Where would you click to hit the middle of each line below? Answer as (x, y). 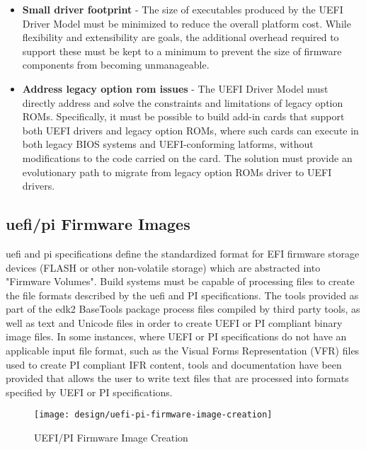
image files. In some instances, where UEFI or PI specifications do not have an (176, 336)
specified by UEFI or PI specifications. (89, 392)
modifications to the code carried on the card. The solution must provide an (187, 157)
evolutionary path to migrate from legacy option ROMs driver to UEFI (177, 172)
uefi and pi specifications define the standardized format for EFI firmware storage (183, 253)
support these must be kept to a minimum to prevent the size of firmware (182, 51)
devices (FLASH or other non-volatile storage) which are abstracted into (163, 267)
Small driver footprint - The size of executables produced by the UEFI (183, 9)
